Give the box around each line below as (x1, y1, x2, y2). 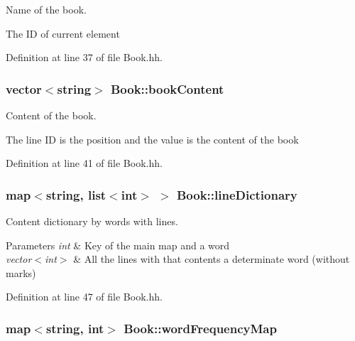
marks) (6, 265, 36, 280)
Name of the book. (6, 2, 87, 16)
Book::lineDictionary (176, 185, 297, 203)
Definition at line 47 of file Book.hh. (6, 289, 163, 304)
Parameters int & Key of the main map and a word (6, 237, 230, 252)
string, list (45, 185, 106, 203)
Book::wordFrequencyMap (124, 319, 277, 337)
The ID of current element (6, 26, 120, 40)
